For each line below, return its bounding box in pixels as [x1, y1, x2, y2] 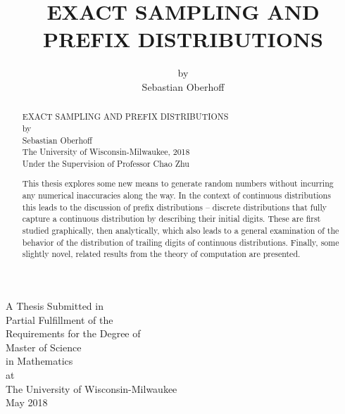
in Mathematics [6, 353, 73, 368]
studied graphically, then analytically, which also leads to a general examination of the [22, 225, 339, 237]
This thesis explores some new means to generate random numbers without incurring [22, 177, 334, 189]
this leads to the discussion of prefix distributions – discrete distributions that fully [22, 201, 327, 213]
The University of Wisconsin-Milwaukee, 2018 [22, 146, 190, 158]
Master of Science [6, 339, 82, 354]
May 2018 [6, 395, 48, 410]
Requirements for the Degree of [6, 326, 141, 341]
